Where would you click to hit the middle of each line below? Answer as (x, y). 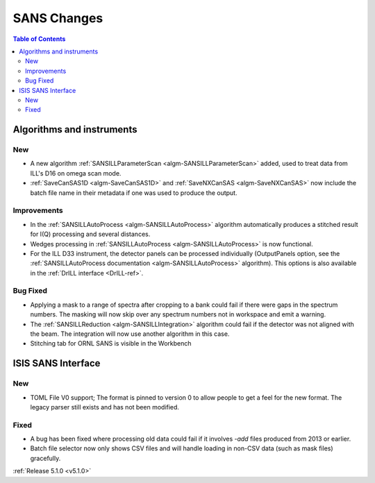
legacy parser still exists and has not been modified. (105, 407)
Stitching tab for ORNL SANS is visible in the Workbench (111, 344)
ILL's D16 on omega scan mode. (76, 173)
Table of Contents (39, 39)
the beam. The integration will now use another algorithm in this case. (130, 334)
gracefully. (45, 458)
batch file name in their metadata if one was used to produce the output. (134, 193)
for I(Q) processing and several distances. (90, 234)
